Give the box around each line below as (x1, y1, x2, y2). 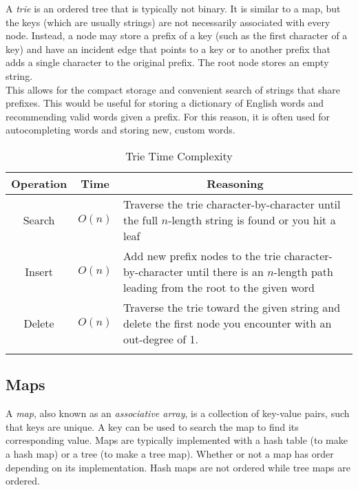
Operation (11, 175, 67, 191)
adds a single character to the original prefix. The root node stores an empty (6, 55, 329, 70)
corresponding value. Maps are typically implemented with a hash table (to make (6, 433, 348, 447)
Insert (25, 263, 53, 279)
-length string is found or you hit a (168, 211, 336, 228)
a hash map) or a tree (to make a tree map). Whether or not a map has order (6, 446, 334, 460)
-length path (273, 263, 333, 279)
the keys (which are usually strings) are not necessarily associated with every (6, 14, 330, 29)
